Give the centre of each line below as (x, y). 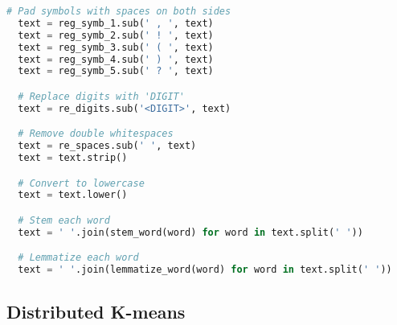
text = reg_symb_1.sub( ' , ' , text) (116, 23)
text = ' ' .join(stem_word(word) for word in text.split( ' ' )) (190, 232)
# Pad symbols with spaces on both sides (119, 11)
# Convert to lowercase (81, 183)
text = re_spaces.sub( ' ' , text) (107, 146)
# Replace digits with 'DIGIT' (101, 96)
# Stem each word (64, 220)
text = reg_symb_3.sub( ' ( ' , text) (116, 47)
